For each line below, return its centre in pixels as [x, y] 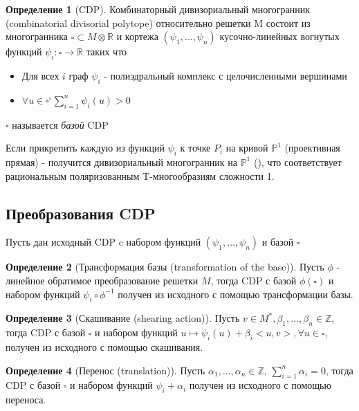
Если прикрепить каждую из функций [85, 148]
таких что [107, 52]
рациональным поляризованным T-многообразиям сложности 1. [140, 175]
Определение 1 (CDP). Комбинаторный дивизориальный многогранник [158, 9]
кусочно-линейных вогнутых [279, 36]
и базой [278, 242]
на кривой [247, 148]
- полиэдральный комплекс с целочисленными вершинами [225, 75]
